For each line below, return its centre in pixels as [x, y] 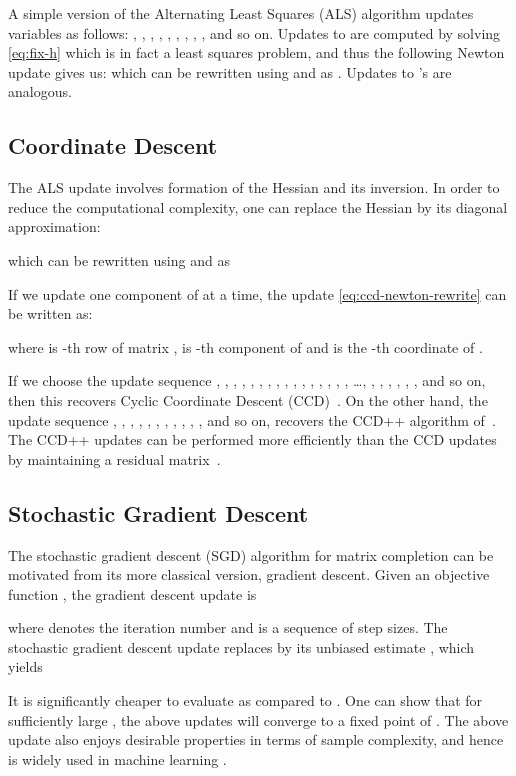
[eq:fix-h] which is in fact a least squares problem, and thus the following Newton [256, 52]
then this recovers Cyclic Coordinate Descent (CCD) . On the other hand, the [248, 399]
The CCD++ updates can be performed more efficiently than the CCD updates [252, 439]
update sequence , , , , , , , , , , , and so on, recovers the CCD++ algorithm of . [252, 419]
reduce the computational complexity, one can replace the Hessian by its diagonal [258, 206]
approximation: [54, 226]
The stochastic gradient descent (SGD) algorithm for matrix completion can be [251, 554]
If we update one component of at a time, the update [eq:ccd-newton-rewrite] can [257, 293]
